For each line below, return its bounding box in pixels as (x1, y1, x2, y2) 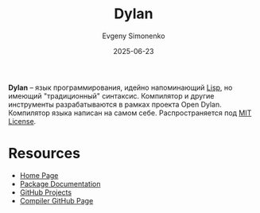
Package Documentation (19, 179, 101, 188)
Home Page (19, 170, 59, 180)
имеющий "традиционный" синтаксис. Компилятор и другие (8, 91, 215, 100)
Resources (8, 145, 81, 163)
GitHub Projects (19, 188, 72, 197)
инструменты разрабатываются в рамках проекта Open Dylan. (8, 99, 222, 109)
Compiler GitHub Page (19, 196, 94, 205)
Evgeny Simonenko (102, 31, 165, 41)
